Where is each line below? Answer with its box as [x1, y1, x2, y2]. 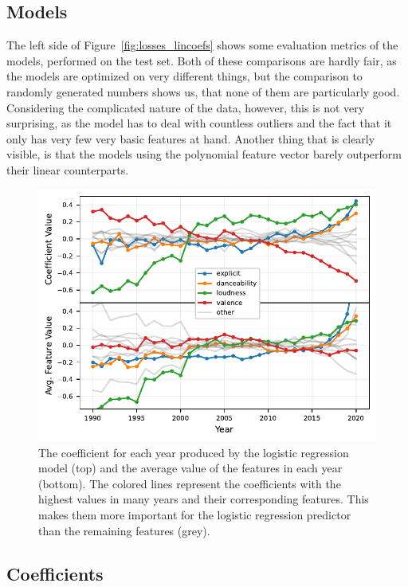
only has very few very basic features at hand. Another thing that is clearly [6, 130, 375, 147]
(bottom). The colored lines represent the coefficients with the [38, 475, 341, 491]
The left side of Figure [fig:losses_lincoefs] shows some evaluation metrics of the [6, 37, 398, 53]
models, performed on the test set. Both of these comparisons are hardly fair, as [6, 52, 397, 68]
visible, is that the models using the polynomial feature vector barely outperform [6, 146, 402, 162]
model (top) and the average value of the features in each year [38, 460, 343, 476]
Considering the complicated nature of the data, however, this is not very [6, 99, 365, 115]
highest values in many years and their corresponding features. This [38, 491, 369, 507]
